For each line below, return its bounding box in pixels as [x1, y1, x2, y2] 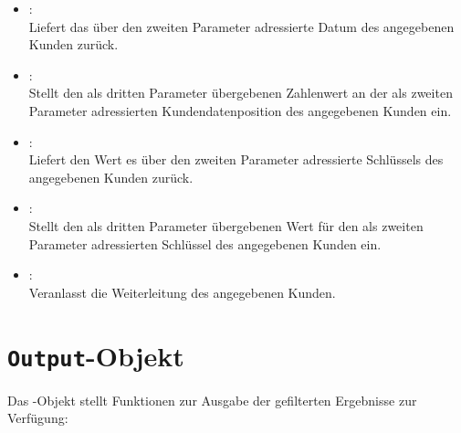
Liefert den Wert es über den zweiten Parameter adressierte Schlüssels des [28, 150, 444, 169]
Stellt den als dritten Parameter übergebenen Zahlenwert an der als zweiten [28, 83, 453, 102]
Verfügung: [7, 408, 68, 428]
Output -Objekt [7, 336, 184, 374]
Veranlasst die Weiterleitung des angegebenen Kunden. [28, 282, 336, 301]
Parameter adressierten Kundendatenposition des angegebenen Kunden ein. [28, 100, 452, 120]
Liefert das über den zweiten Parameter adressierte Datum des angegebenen [28, 16, 455, 36]
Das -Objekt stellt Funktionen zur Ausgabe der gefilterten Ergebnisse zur [7, 390, 417, 409]
